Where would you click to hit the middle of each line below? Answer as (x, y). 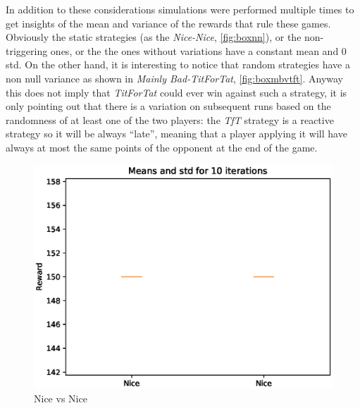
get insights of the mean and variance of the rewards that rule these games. (168, 23)
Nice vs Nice (61, 398)
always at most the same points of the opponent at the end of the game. (162, 147)
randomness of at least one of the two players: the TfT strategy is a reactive (170, 119)
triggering (27, 50)
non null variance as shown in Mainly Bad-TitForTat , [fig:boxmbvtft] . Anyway (175, 78)
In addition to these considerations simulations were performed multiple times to (180, 9)
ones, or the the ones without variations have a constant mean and (194, 50)
